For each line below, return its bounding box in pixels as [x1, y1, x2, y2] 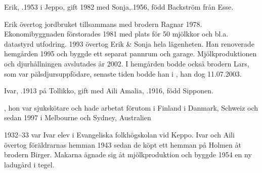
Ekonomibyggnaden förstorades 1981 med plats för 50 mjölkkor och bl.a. [4, 28, 229, 39]
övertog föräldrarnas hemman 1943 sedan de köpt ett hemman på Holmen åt [4, 139, 241, 150]
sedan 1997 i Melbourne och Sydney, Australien [4, 112, 151, 123]
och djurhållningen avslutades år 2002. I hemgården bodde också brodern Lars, [4, 58, 249, 68]
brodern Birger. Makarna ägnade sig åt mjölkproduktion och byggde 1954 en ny [4, 149, 252, 160]
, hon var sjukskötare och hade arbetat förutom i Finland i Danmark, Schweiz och [4, 102, 258, 113]
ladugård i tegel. [4, 159, 55, 169]
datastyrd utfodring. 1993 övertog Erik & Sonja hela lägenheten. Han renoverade [4, 38, 254, 49]
